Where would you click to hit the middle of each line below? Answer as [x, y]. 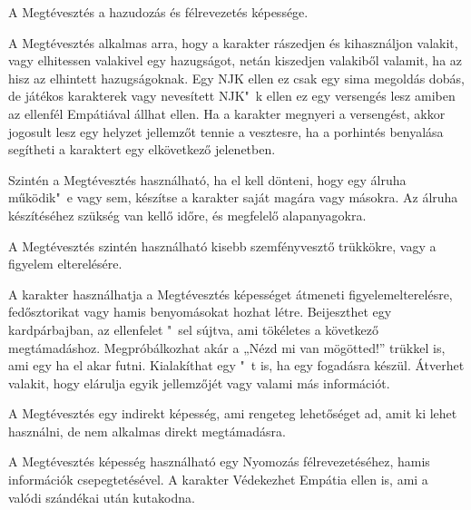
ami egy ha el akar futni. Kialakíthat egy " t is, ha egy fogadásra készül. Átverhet [236, 365]
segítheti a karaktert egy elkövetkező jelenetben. [142, 149]
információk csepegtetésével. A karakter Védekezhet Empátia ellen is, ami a [218, 480]
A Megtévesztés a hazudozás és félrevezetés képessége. [158, 12]
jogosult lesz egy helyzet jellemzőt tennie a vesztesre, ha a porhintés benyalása [226, 131]
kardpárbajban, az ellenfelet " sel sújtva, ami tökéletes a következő [194, 329]
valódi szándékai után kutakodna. [102, 497]
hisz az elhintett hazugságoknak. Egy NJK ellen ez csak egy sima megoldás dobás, [236, 78]
